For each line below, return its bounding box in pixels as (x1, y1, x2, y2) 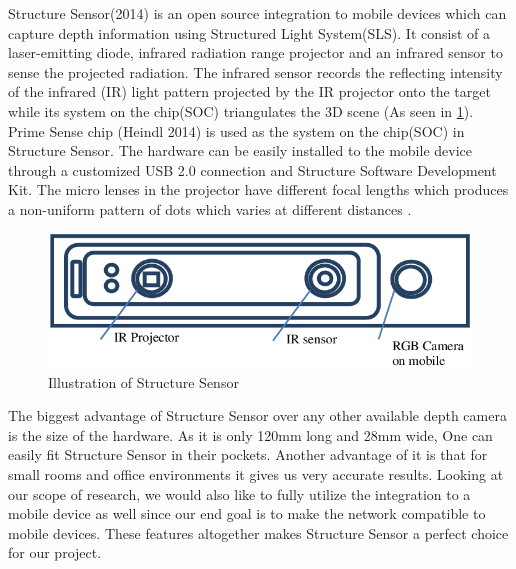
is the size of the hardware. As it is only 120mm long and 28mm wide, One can (8, 424, 493, 445)
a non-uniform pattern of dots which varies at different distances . (8, 198, 412, 219)
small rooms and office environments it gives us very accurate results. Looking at (8, 464, 504, 485)
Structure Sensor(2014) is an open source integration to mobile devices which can (8, 3, 507, 23)
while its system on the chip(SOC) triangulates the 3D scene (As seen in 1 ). (8, 100, 474, 121)
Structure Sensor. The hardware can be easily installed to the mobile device (8, 140, 472, 161)
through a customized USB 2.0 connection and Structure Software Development (8, 159, 497, 180)
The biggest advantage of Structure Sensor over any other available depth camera (8, 405, 507, 426)
